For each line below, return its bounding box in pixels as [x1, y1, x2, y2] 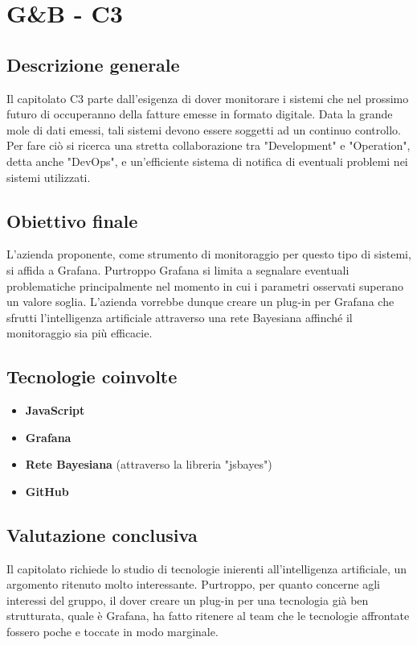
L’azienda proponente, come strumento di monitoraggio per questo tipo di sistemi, [6, 246, 411, 263]
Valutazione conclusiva [6, 522, 198, 547]
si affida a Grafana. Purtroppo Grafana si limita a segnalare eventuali [6, 261, 350, 278]
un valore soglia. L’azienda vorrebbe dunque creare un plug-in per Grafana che [6, 293, 395, 310]
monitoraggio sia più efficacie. [6, 325, 153, 341]
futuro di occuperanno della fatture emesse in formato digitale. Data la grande [6, 105, 393, 122]
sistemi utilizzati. [6, 168, 91, 185]
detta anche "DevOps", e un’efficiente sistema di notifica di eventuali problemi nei [6, 152, 408, 169]
